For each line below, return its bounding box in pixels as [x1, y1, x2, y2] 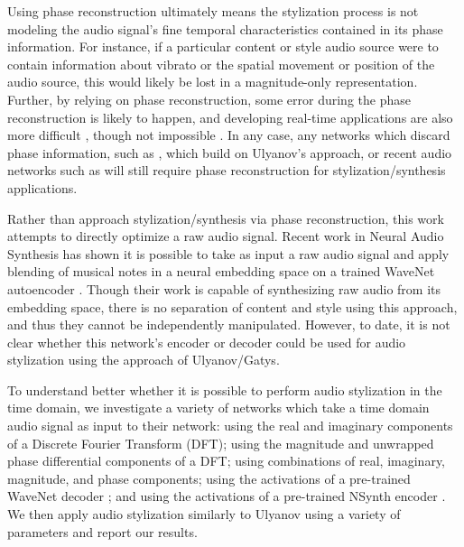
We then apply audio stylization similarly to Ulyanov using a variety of [7, 505, 401, 524]
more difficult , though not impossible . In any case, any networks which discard [7, 125, 450, 144]
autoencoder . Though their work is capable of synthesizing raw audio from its [7, 279, 441, 298]
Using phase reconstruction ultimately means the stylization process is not [7, 2, 419, 20]
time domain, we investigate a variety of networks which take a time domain [7, 398, 430, 417]
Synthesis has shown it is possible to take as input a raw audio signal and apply [7, 244, 450, 263]
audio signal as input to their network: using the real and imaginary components [7, 416, 453, 435]
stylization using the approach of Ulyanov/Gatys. [7, 350, 280, 369]
